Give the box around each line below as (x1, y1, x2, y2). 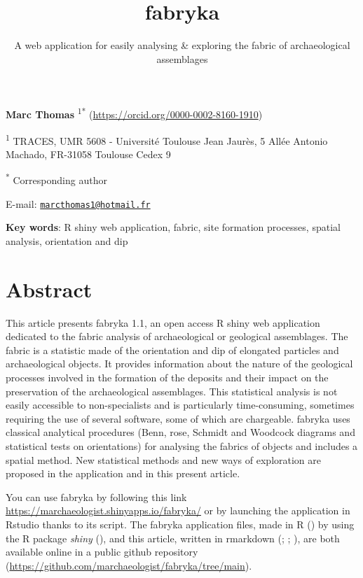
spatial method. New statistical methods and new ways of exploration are (6, 452, 322, 467)
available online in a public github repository (6, 544, 198, 559)
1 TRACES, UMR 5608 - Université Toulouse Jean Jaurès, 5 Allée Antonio (6, 131, 328, 148)
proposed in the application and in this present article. (6, 466, 240, 481)
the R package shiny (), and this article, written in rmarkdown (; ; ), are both (6, 530, 340, 545)
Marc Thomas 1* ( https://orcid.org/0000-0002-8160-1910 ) (6, 105, 263, 121)
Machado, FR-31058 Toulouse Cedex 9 (6, 146, 171, 161)
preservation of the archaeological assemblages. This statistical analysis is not (6, 383, 338, 398)
